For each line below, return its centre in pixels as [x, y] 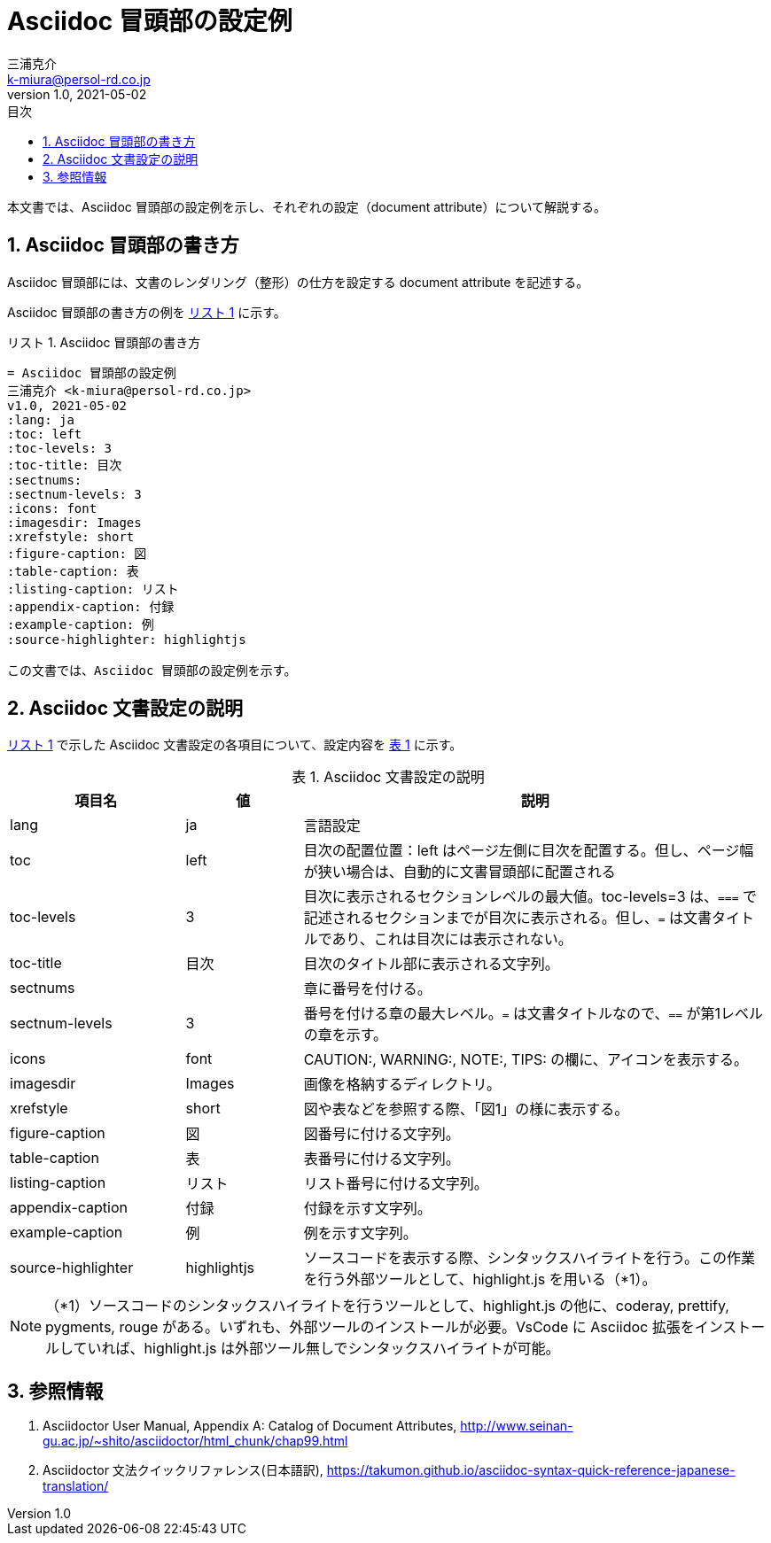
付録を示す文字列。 [367, 1209]
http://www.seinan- [517, 1426]
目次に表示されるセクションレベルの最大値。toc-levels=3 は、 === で [530, 897]
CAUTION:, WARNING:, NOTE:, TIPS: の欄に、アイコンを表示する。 [526, 1060]
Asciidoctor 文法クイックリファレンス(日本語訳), [183, 1470]
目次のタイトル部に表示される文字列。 [431, 964]
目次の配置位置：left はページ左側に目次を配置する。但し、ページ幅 [529, 851]
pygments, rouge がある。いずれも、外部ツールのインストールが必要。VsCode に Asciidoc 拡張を [370, 1327]
